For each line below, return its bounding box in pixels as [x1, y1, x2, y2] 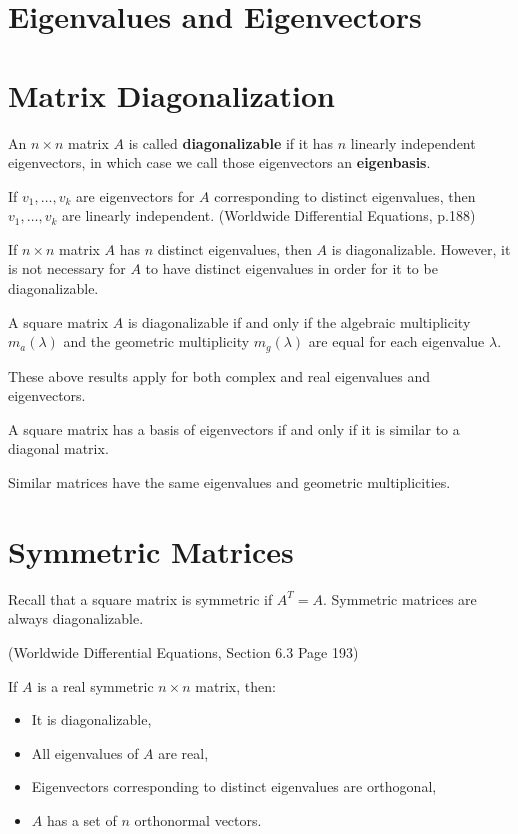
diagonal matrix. [8, 438, 109, 459]
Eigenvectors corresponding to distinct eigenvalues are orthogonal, [31, 776, 437, 797]
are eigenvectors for [76, 185, 195, 206]
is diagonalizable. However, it [331, 238, 511, 259]
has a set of [46, 809, 117, 830]
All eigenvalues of [31, 742, 139, 763]
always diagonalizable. [8, 608, 144, 629]
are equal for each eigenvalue [308, 331, 485, 352]
